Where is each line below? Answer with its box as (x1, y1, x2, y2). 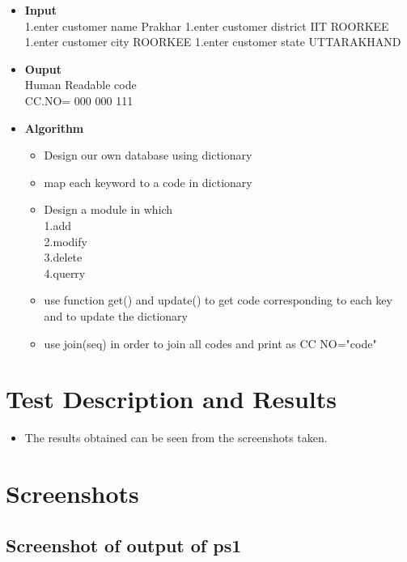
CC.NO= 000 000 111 (24, 92, 134, 109)
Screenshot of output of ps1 (6, 532, 242, 557)
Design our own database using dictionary (44, 147, 252, 164)
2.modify (44, 232, 87, 249)
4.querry (44, 264, 86, 281)
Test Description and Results (6, 382, 337, 415)
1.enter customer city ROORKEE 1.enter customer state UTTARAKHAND (24, 33, 401, 50)
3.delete (44, 249, 83, 266)
